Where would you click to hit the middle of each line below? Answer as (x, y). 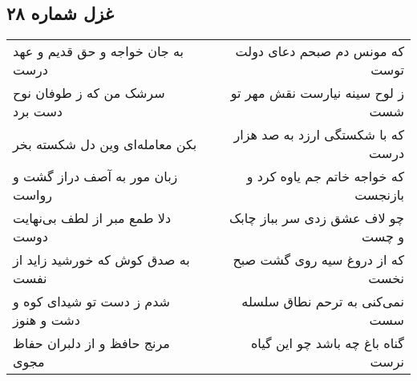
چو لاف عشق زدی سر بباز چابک (316, 218)
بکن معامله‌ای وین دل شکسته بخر (105, 144)
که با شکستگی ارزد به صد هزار (319, 135)
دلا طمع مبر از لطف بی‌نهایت (92, 218)
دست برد (38, 111)
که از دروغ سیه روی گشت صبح (318, 260)
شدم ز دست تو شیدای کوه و (91, 302)
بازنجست (379, 195)
